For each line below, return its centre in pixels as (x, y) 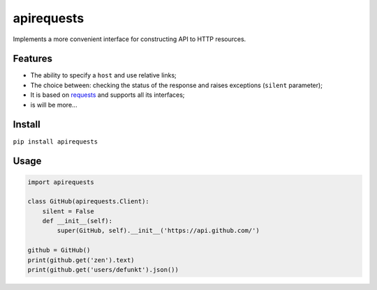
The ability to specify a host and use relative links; (104, 75)
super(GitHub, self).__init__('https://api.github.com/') (158, 231)
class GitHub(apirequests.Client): (88, 201)
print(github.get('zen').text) (81, 260)
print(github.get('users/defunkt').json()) (103, 270)
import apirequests (61, 182)
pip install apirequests (55, 142)
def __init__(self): (77, 221)
